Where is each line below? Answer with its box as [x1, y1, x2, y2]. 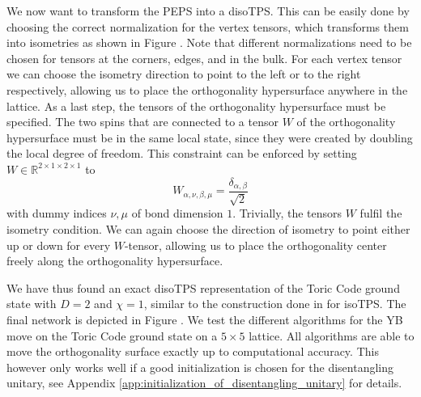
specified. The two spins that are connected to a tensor [6, 113, 279, 130]
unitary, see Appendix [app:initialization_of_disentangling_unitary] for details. [6, 374, 402, 391]
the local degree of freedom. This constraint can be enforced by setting [6, 145, 357, 162]
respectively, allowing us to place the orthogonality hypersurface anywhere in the [6, 81, 408, 98]
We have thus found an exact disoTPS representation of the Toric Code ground [6, 279, 400, 296]
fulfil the [359, 205, 402, 222]
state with [6, 295, 57, 312]
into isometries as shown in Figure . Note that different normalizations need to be [6, 34, 412, 51]
